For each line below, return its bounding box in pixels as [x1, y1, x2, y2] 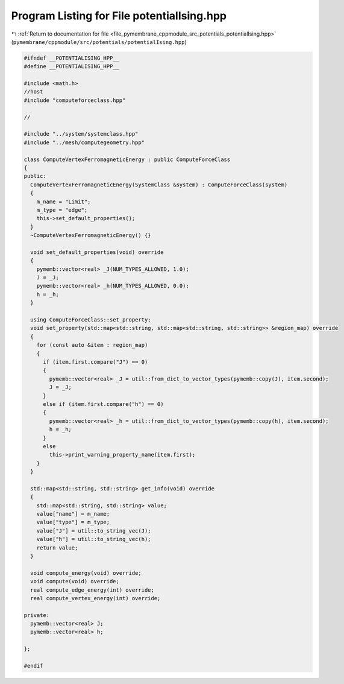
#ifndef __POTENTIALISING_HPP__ [23, 54, 120, 62]
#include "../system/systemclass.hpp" [23, 130, 139, 138]
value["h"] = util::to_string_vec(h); [36, 536, 151, 543]
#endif [23, 662, 43, 670]
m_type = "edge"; [36, 206, 88, 214]
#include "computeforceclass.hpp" [23, 97, 126, 104]
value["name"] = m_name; [36, 510, 110, 518]
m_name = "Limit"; [36, 198, 91, 205]
